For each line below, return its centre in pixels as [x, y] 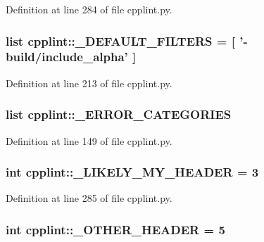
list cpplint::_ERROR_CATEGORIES [119, 114]
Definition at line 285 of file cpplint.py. [89, 198]
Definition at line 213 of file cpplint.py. [89, 83]
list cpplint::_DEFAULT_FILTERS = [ [120, 40]
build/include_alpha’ [67, 57]
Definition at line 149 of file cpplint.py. [89, 140]
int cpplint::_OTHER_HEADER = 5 [115, 229]
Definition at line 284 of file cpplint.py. [89, 9]
